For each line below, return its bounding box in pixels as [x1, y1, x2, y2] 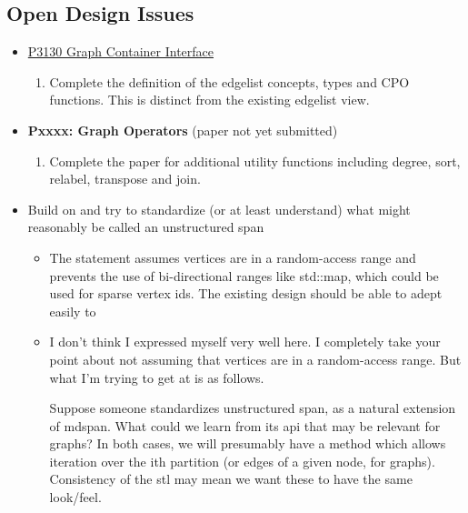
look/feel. [49, 488, 102, 507]
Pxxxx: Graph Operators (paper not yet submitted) [27, 120, 338, 139]
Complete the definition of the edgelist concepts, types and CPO [49, 72, 410, 91]
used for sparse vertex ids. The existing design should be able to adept [49, 284, 443, 303]
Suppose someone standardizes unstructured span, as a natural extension [49, 398, 456, 417]
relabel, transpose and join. [49, 169, 201, 188]
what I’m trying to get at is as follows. [49, 367, 264, 387]
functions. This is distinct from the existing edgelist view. [49, 90, 370, 109]
